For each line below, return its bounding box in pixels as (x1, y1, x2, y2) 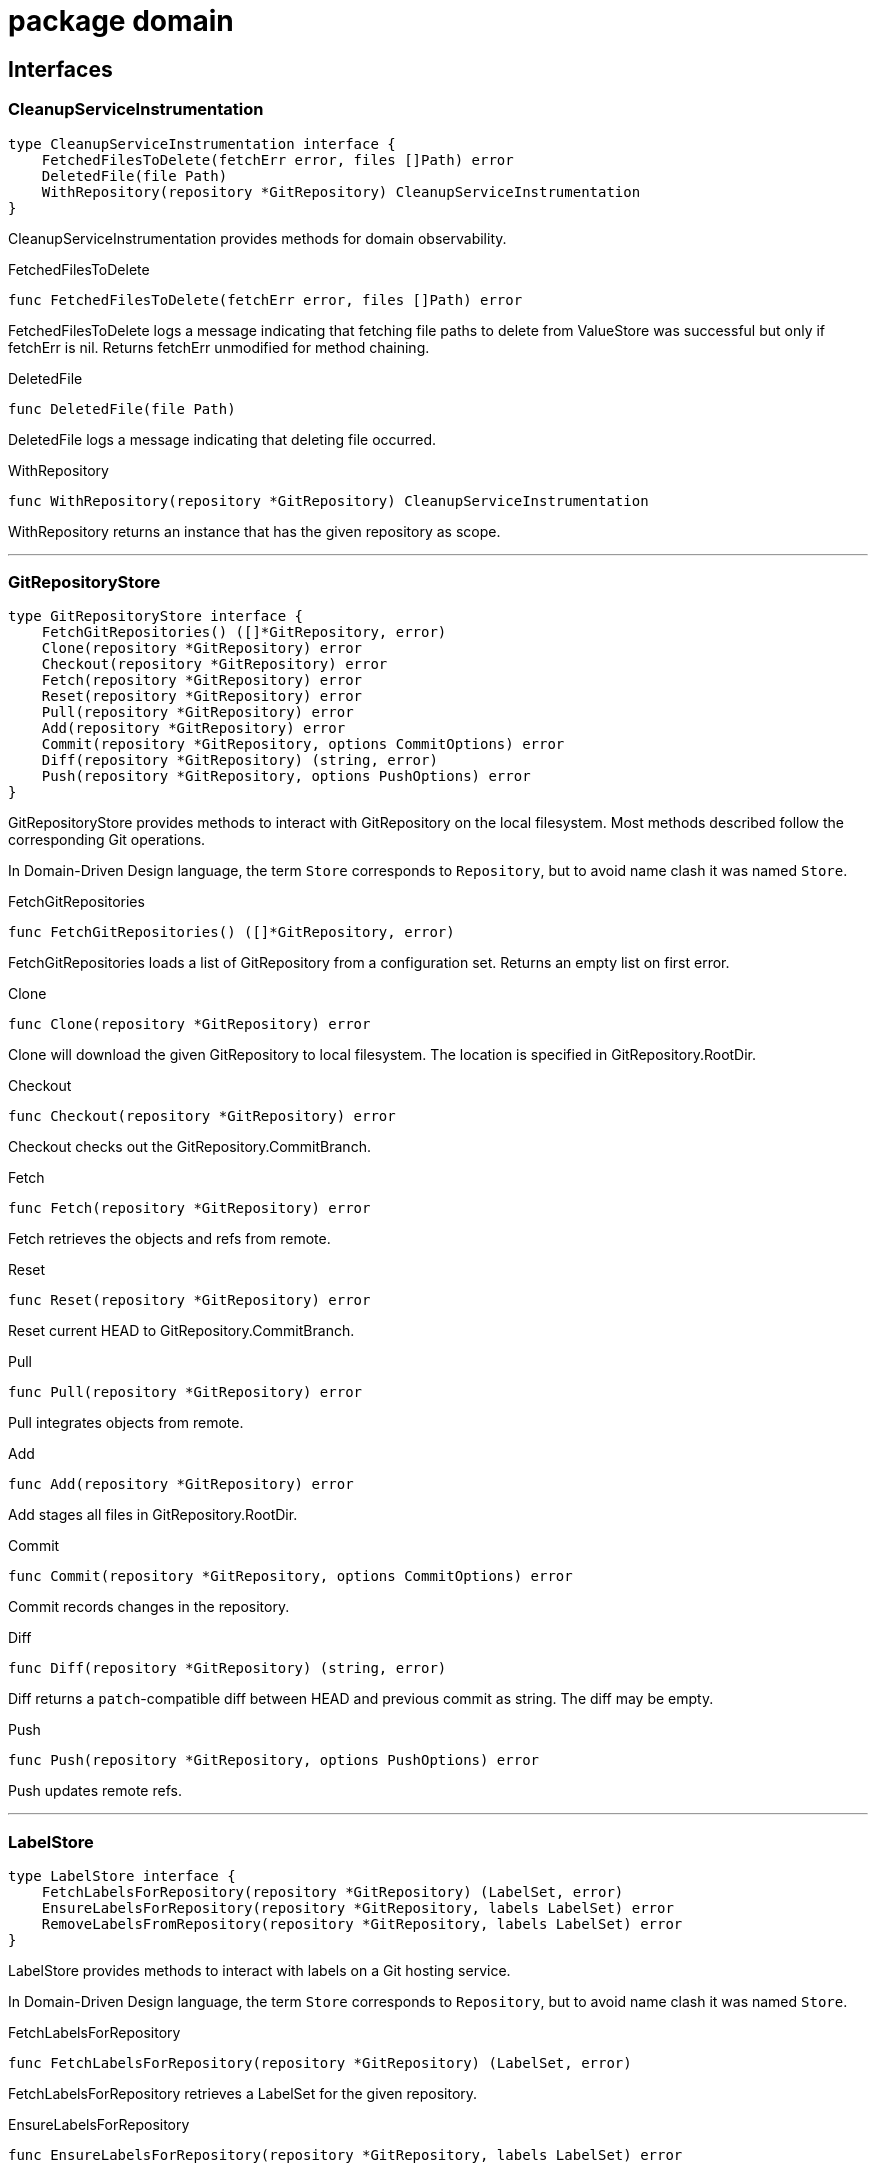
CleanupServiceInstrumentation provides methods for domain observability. (8, 229, 507, 247)
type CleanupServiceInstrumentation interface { (8, 135, 396, 152)
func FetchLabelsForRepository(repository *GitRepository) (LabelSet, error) (8, 2055, 632, 2072)
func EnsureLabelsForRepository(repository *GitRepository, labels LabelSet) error (8, 2147, 683, 2164)
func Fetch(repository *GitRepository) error (8, 1200, 371, 1217)
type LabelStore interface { (8, 1868, 236, 1885)
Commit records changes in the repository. (8, 1598, 290, 1616)
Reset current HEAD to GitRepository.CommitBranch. (8, 1322, 355, 1340)
